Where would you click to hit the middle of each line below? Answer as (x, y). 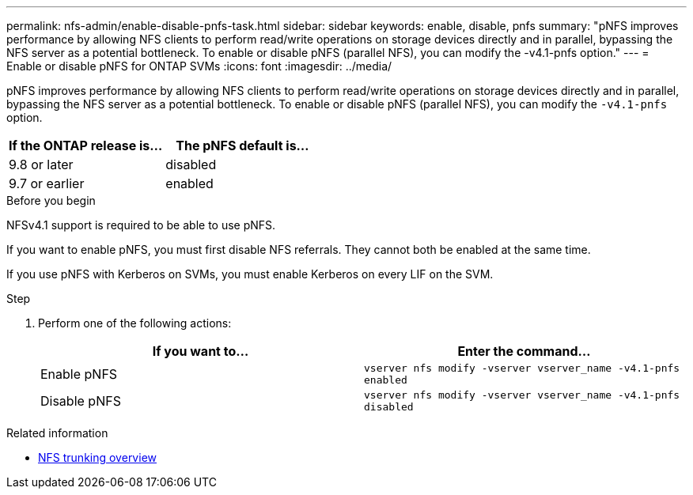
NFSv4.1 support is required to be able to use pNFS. (141, 225)
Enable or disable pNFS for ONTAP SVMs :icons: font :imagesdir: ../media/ (199, 66)
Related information (57, 433)
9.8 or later (41, 164)
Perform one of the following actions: (135, 323)
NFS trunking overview (97, 457)
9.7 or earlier (47, 183)
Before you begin (51, 200)
